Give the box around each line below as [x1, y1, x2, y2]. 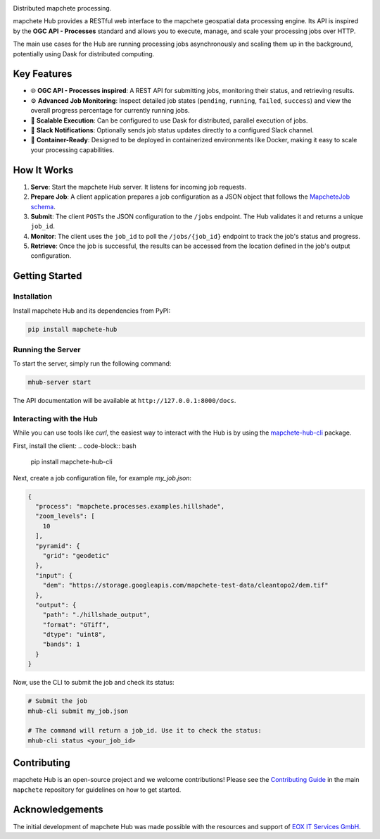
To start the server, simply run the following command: [13, 359, 172, 368]
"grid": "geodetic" [42, 552, 110, 559]
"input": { [35, 571, 73, 579]
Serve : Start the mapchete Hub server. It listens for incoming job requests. [30, 182, 246, 191]
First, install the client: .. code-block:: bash [13, 441, 137, 450]
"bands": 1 [42, 640, 80, 648]
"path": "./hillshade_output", [42, 611, 151, 619]
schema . [30, 202, 56, 211]
